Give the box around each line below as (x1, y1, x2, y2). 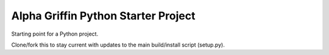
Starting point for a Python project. (11, 30, 99, 37)
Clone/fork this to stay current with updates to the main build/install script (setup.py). (11, 41, 225, 48)
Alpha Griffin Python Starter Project (11, 9, 196, 22)
